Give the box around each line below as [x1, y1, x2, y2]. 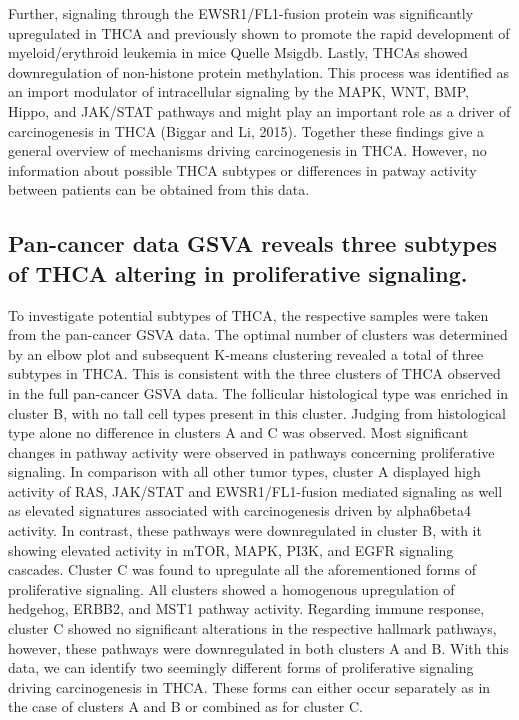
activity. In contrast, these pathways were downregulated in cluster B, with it [8, 520, 482, 541]
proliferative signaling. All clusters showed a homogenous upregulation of [8, 578, 455, 599]
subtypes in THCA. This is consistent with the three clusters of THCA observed [8, 363, 501, 384]
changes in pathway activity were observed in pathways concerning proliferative [8, 441, 495, 462]
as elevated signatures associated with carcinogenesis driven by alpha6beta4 [8, 500, 472, 521]
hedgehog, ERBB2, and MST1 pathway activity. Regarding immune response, [8, 598, 485, 619]
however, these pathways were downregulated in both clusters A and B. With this [8, 637, 509, 658]
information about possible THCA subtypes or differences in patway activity [8, 159, 477, 180]
